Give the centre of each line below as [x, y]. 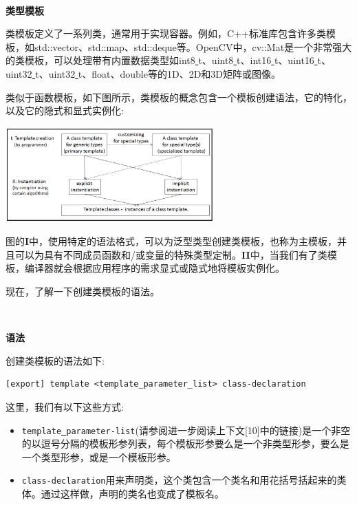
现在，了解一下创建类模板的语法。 [83, 291]
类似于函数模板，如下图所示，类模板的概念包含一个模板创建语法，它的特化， [179, 97]
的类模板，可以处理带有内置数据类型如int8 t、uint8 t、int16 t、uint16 [160, 60]
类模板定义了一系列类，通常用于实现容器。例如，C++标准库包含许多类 [166, 33]
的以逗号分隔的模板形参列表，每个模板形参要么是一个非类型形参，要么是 [185, 443]
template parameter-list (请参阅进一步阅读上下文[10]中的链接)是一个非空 [186, 430]
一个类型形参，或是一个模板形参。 [99, 456]
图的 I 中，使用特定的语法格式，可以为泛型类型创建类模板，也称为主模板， [172, 241]
